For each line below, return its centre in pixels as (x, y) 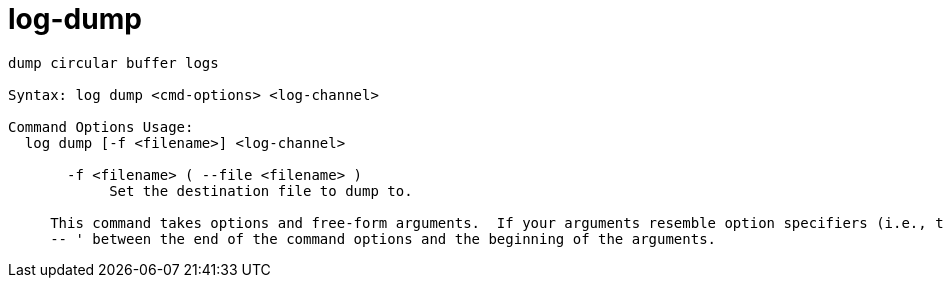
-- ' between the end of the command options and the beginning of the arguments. (383, 238)
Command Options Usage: (101, 126)
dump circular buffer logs (113, 62)
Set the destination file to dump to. (261, 190)
